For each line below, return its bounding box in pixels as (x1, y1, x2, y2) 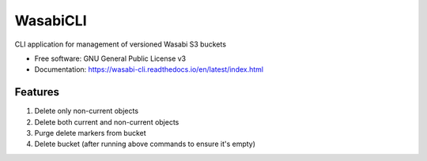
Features (14, 85, 59, 99)
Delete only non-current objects (34, 107, 138, 116)
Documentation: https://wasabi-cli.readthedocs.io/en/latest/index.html (34, 65, 264, 74)
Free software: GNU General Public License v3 (34, 54, 187, 63)
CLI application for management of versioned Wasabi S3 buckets (14, 39, 227, 49)
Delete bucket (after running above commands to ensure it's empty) (34, 139, 256, 149)
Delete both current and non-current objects (34, 117, 179, 126)
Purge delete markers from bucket (34, 129, 146, 138)
